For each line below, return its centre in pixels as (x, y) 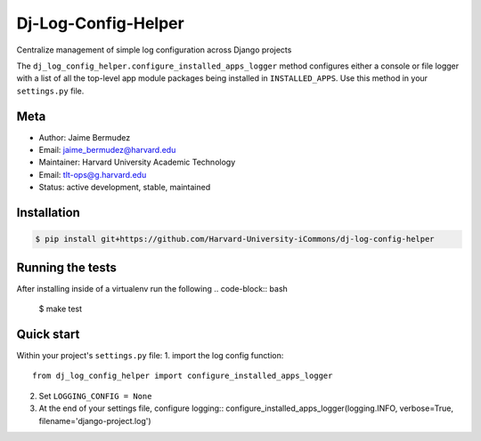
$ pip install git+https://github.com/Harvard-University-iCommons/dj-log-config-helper (235, 239)
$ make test (61, 309)
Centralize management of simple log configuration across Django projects (154, 50)
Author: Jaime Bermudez (85, 137)
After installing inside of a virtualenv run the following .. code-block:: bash (152, 288)
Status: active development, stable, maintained (125, 188)
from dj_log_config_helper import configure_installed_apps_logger (183, 376)
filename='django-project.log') (95, 421)
